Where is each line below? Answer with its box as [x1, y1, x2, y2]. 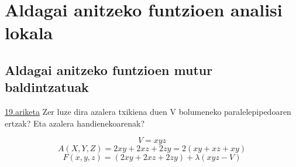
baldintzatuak [5, 78, 89, 96]
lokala [5, 21, 53, 45]
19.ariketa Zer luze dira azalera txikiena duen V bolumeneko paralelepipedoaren [5, 105, 291, 118]
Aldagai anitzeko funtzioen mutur [5, 60, 213, 79]
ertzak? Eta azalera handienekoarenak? [5, 117, 145, 129]
